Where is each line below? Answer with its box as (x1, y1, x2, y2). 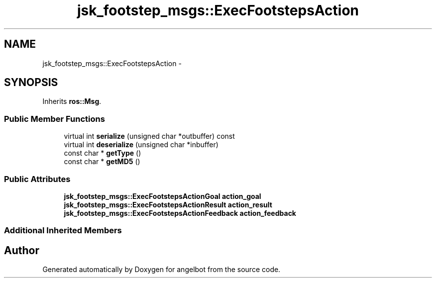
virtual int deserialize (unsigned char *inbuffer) (64, 140, 218, 149)
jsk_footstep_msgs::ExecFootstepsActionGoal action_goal (64, 191, 261, 200)
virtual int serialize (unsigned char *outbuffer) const (64, 132, 235, 141)
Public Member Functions (4, 113, 105, 124)
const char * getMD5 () (64, 157, 140, 166)
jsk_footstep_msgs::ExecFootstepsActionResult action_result (64, 200, 272, 209)
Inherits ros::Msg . (42, 97, 102, 106)
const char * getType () (64, 149, 141, 158)
